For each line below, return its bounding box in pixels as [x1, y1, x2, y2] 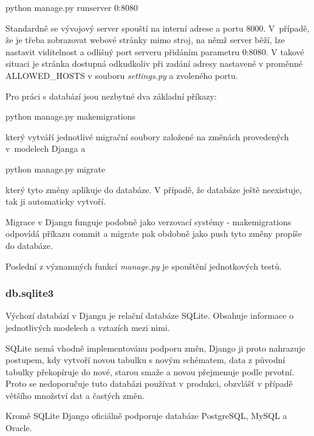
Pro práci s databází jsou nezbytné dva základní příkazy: [5, 89, 217, 102]
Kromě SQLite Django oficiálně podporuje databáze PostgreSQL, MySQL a [5, 409, 287, 422]
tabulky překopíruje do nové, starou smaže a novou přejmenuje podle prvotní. [5, 365, 295, 378]
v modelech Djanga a [5, 142, 86, 155]
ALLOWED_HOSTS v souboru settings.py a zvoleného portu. [5, 69, 238, 81]
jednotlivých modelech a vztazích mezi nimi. [5, 321, 170, 333]
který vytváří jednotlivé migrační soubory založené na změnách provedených [5, 130, 289, 143]
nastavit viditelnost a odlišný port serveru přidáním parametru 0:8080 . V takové [5, 45, 304, 58]
